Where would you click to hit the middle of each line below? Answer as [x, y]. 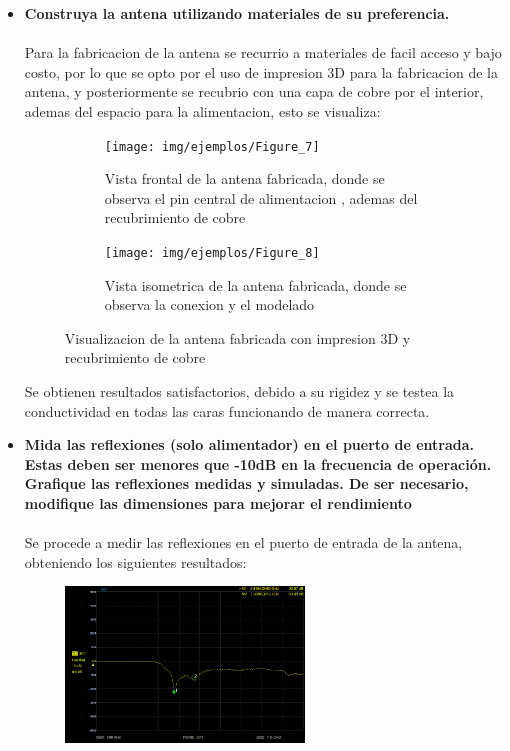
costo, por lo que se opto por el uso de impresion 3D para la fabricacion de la [261, 71]
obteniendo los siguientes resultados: [135, 561]
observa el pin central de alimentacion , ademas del [261, 197]
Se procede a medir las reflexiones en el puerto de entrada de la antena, [243, 542]
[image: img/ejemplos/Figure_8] [212, 253]
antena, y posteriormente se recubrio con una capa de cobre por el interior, [254, 91]
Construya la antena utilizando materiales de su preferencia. [237, 13]
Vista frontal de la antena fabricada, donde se [244, 178]
